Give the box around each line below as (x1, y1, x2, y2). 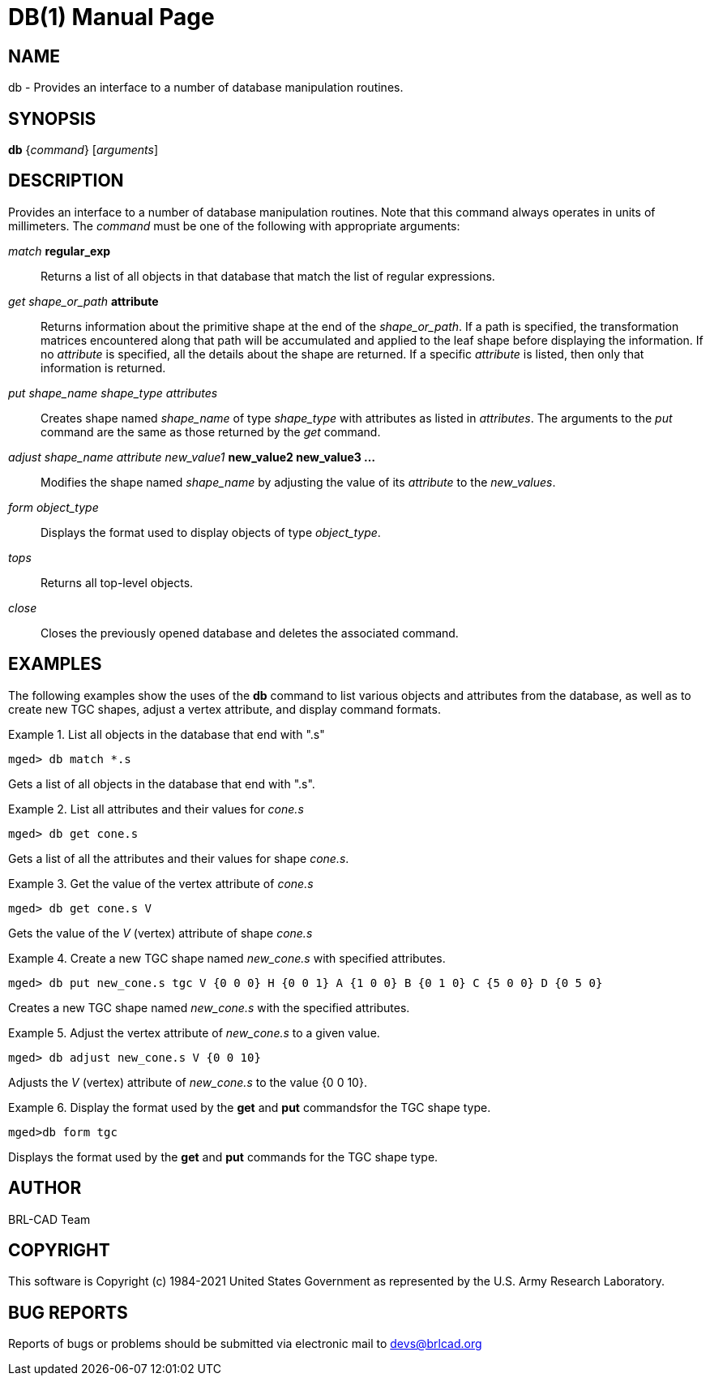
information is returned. (41, 360, 166, 375)
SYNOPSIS (8, 108, 96, 129)
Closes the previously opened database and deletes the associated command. (41, 625, 459, 640)
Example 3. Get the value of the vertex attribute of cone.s (8, 876, 314, 891)
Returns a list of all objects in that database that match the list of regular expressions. (41, 268, 495, 283)
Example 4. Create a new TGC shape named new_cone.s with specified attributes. (8, 951, 446, 965)
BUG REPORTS (8, 1302, 128, 1323)
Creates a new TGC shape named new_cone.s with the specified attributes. (8, 1000, 410, 1015)
